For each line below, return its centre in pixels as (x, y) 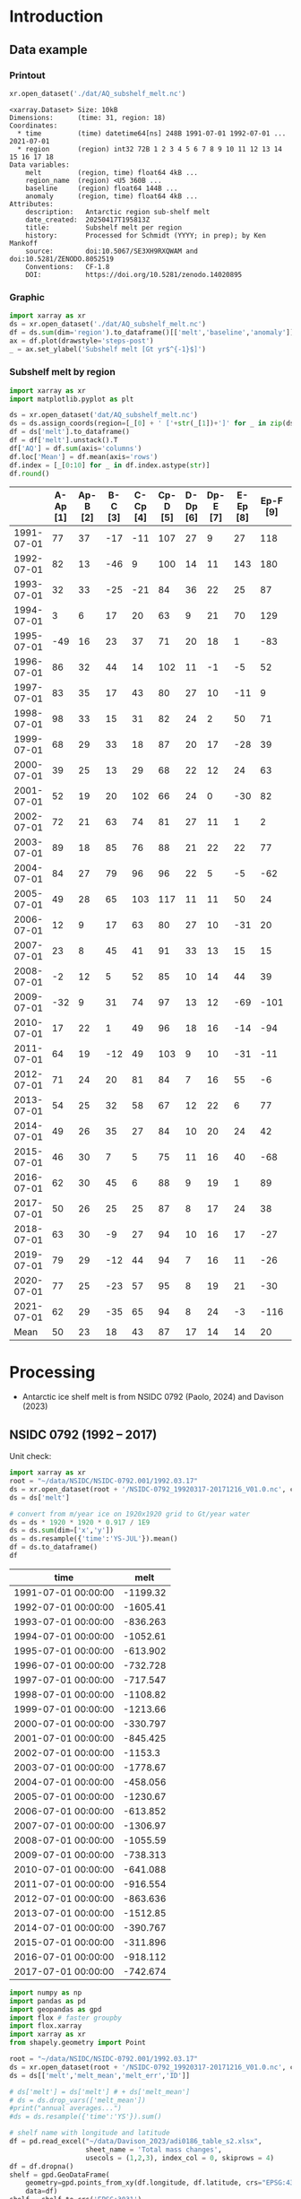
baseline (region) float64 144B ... (102, 188)
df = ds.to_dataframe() (54, 1547)
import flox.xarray (46, 2026)
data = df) (42, 2191)
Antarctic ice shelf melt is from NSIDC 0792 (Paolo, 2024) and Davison (153, 1397)
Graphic (27, 297)
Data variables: (39, 165)
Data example (48, 50)
